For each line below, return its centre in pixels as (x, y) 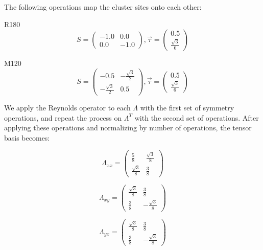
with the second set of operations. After (197, 117)
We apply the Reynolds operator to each (67, 107)
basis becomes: (27, 137)
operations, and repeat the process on (63, 117)
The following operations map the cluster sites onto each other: (103, 7)
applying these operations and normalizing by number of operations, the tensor (128, 128)
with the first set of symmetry (187, 107)
